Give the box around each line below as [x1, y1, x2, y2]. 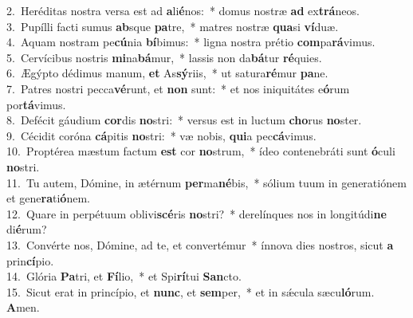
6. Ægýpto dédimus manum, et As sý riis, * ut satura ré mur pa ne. [6, 65, 328, 81]
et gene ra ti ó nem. [6, 190, 90, 206]
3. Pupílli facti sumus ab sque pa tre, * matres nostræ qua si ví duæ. [6, 18, 339, 34]
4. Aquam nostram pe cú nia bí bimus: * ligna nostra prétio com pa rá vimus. [6, 33, 376, 50]
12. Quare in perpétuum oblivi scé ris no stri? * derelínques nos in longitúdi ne [6, 205, 387, 222]
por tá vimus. [6, 96, 66, 112]
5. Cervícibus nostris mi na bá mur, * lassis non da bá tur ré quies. [6, 49, 322, 65]
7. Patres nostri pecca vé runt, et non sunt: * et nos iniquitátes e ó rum [6, 80, 350, 96]
